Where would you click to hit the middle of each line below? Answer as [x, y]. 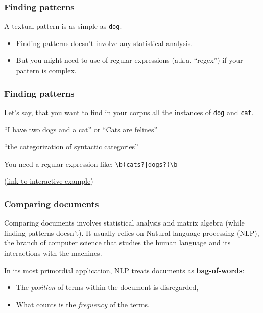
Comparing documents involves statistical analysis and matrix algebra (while [124, 223]
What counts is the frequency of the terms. [83, 304]
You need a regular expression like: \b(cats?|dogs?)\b [91, 163]
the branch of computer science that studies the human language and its [117, 243]
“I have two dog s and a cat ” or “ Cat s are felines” [81, 129]
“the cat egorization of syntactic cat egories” [71, 147]
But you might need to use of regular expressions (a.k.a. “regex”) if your [129, 60]
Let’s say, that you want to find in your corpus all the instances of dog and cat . [129, 112]
